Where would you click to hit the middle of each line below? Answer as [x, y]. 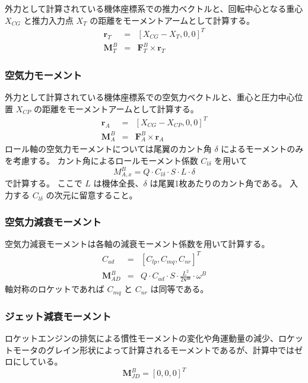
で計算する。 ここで [44, 183]
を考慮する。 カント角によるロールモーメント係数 [101, 160]
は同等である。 [180, 289]
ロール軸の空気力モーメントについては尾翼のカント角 [108, 149]
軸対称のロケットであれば [55, 289]
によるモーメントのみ [262, 149]
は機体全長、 [118, 183]
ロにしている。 [34, 361]
